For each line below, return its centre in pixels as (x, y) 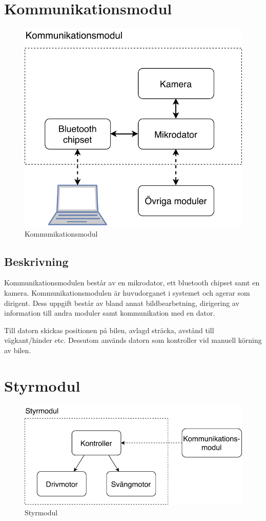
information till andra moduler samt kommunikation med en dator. (110, 313)
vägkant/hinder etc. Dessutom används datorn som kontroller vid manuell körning (133, 340)
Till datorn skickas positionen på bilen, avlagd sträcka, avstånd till (109, 330)
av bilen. (18, 350)
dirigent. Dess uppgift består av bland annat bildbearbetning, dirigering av (122, 303)
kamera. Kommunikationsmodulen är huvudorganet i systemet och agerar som (127, 293)
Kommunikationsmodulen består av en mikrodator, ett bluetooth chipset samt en (132, 283)
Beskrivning (36, 261)
